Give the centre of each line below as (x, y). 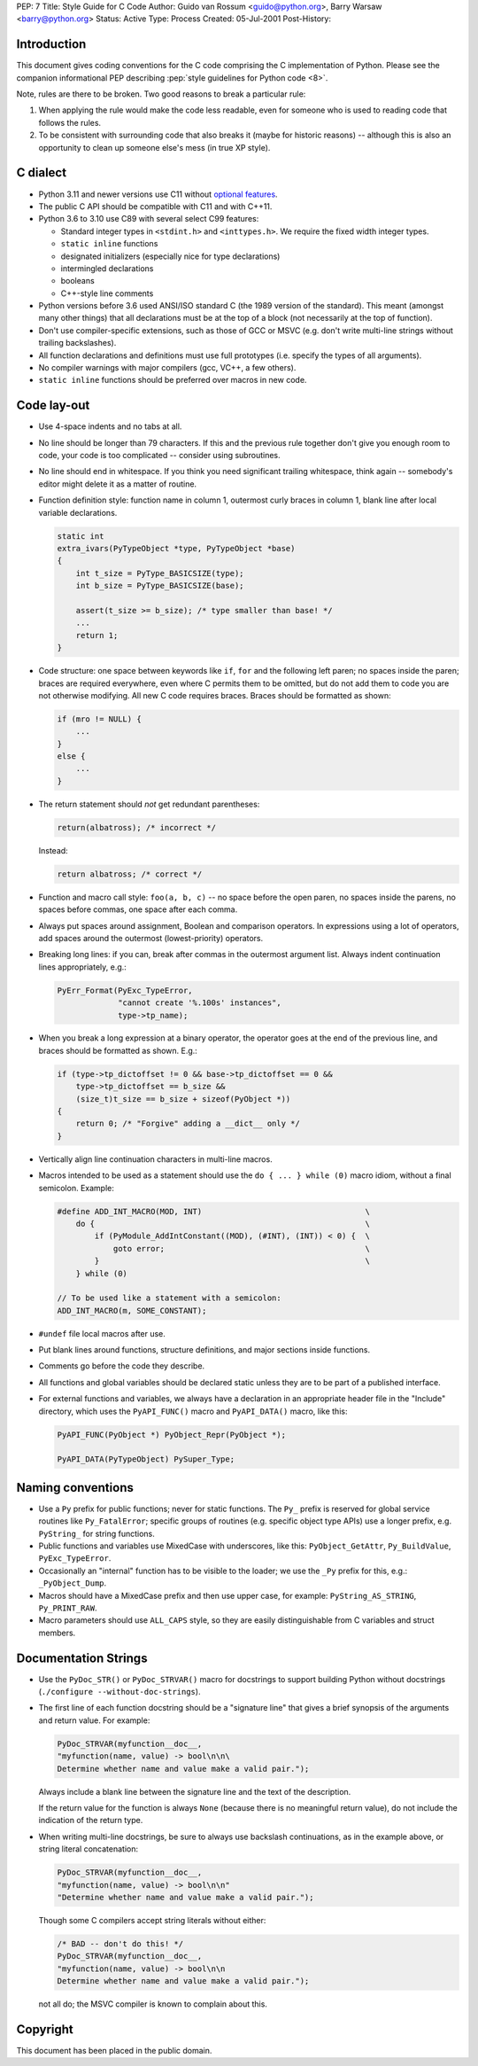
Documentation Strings (82, 1658)
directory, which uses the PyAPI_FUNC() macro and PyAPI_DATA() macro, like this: (193, 1411)
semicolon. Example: (76, 1188)
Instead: (53, 850)
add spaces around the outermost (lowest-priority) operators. (151, 938)
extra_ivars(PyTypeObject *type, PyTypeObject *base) (176, 549)
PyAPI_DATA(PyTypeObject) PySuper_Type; (146, 1459)
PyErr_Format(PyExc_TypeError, (125, 990)
